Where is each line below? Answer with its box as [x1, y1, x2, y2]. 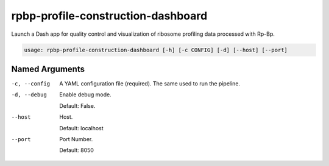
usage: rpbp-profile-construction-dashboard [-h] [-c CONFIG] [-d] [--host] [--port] [24, 46, 288, 53]
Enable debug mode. [59, 91, 112, 98]
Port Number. [59, 135, 93, 142]
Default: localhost [59, 124, 104, 131]
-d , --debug [11, 91, 47, 98]
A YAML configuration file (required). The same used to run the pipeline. [59, 80, 241, 87]
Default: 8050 [59, 147, 94, 154]
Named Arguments [11, 64, 85, 74]
